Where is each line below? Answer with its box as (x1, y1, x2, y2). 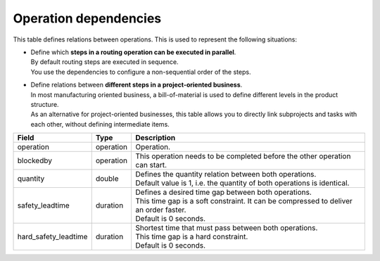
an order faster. (135, 205, 186, 215)
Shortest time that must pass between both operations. (135, 223, 318, 233)
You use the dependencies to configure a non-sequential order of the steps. (30, 68, 251, 76)
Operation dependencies (13, 11, 162, 26)
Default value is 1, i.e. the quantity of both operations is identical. (135, 178, 350, 188)
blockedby (17, 155, 53, 165)
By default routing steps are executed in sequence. (30, 58, 179, 66)
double (95, 174, 119, 184)
